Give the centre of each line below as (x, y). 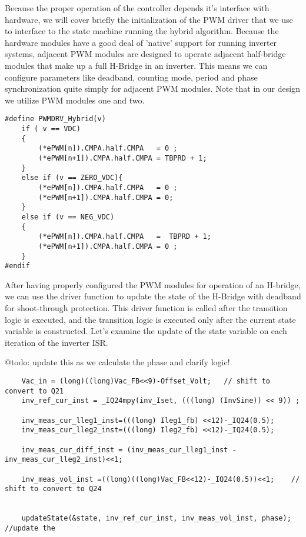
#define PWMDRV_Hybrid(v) (55, 119)
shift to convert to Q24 (53, 489)
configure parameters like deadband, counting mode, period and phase (131, 77)
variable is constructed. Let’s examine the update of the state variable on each (146, 331)
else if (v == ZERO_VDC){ (72, 178)
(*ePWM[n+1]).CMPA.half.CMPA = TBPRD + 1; (123, 158)
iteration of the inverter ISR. (56, 342)
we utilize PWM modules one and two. (75, 100)
